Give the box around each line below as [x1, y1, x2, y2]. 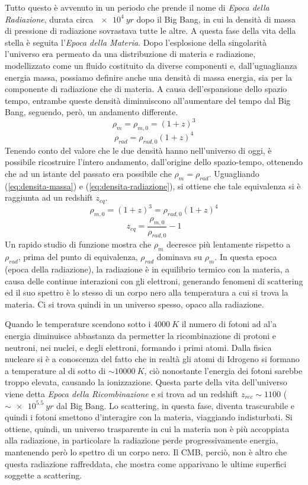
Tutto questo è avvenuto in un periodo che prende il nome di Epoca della [5, 1, 269, 13]
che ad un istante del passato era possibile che [5, 167, 172, 179]
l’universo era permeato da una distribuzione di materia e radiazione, [5, 47, 256, 60]
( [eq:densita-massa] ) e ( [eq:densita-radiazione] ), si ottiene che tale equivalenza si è [5, 179, 301, 192]
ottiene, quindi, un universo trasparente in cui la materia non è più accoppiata [5, 422, 290, 435]
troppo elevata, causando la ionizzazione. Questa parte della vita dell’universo [5, 376, 287, 388]
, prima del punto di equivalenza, [18, 251, 138, 263]
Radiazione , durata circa [5, 12, 94, 25]
